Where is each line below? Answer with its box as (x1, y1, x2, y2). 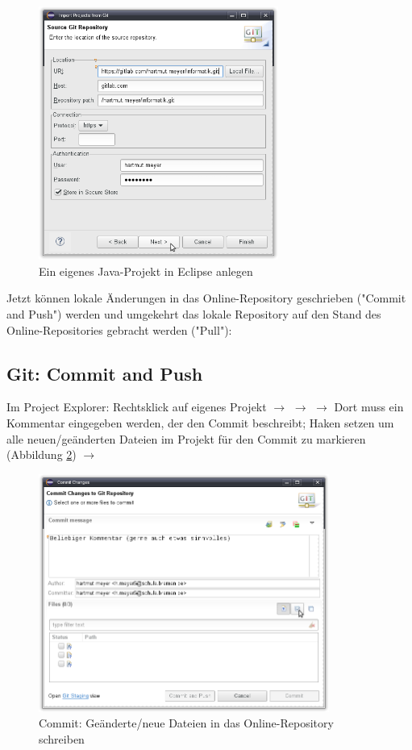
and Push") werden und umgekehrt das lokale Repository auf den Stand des (6, 306, 381, 322)
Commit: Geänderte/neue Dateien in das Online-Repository (39, 715, 334, 731)
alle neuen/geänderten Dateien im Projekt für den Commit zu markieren (6, 430, 366, 447)
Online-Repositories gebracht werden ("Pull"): (6, 321, 232, 338)
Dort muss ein (334, 398, 404, 415)
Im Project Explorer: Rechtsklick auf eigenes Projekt (6, 398, 267, 415)
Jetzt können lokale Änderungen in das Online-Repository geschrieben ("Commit (6, 290, 406, 306)
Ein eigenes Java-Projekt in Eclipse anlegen (39, 262, 253, 279)
